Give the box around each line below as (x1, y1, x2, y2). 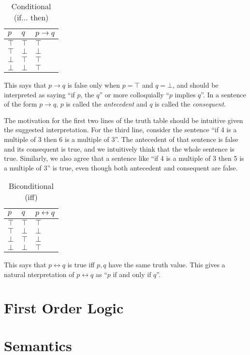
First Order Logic (4, 297, 124, 317)
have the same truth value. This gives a (108, 260, 225, 270)
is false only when (67, 80, 120, 90)
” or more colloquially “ (99, 89, 169, 99)
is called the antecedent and (66, 99, 147, 109)
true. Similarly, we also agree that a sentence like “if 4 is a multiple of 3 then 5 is (4, 153, 244, 163)
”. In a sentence (201, 89, 246, 99)
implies (175, 89, 196, 99)
